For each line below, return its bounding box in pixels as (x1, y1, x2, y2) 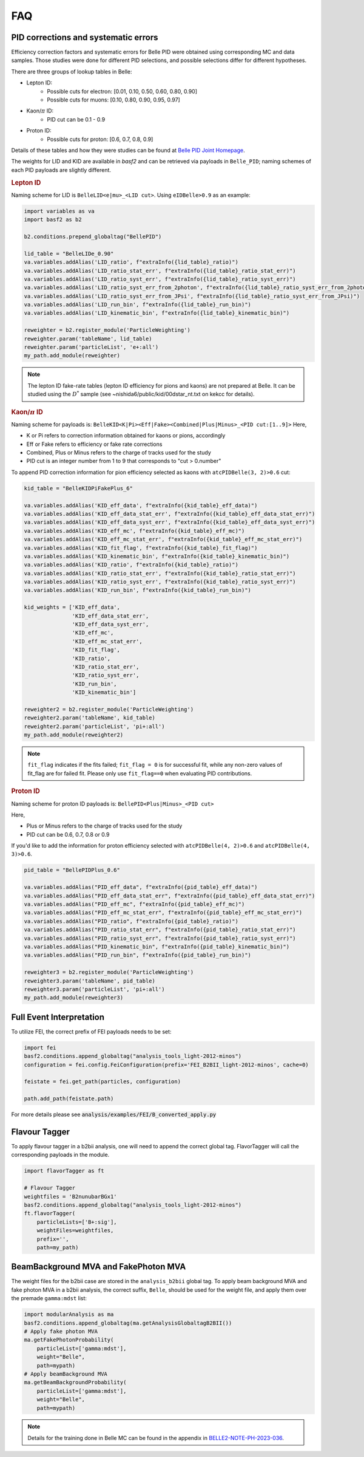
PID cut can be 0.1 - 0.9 (47, 115, 106, 123)
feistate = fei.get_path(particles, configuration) (24, 1078, 181, 1085)
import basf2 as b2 (24, 216, 82, 223)
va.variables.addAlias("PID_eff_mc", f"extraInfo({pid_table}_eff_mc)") (24, 901, 245, 908)
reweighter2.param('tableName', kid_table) (24, 715, 156, 721)
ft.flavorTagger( (24, 1210, 76, 1217)
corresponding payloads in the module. (11, 1151, 110, 1159)
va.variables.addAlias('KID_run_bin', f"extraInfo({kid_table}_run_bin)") (24, 587, 252, 594)
